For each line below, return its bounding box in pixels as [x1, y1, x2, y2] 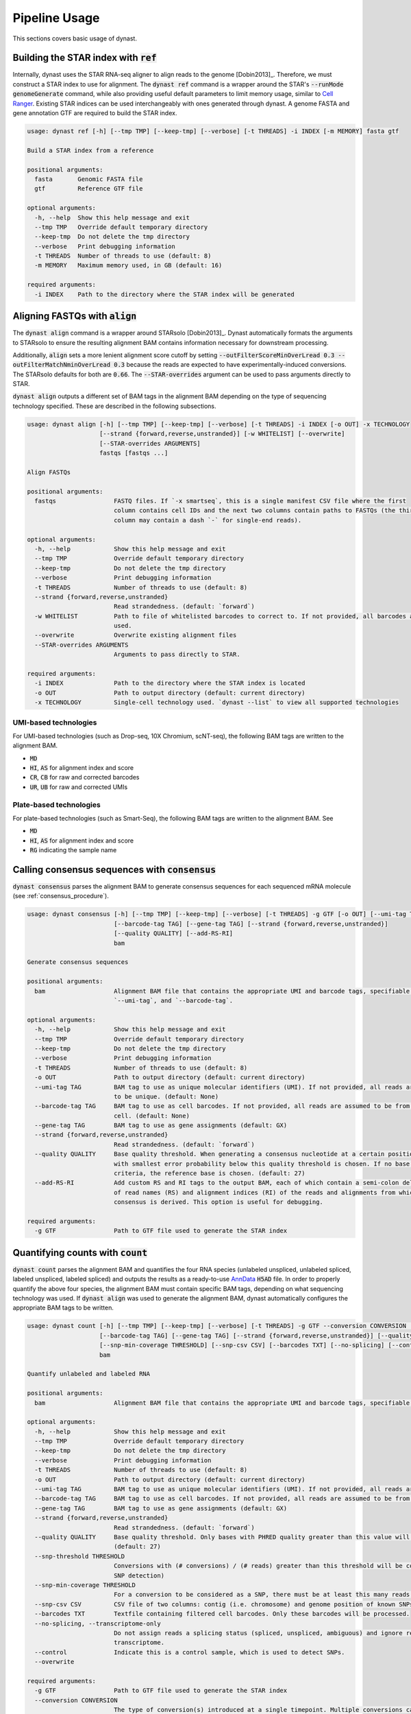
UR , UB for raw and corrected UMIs [29, 782, 128, 791]
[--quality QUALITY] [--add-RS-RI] [113, 930, 234, 937]
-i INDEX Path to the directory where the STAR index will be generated [34, 290, 295, 298]
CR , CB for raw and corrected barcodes [29, 773, 140, 782]
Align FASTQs [27, 468, 71, 476]
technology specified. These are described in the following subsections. [12, 402, 216, 410]
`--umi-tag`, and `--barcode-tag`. [113, 996, 234, 1004]
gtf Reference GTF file [34, 185, 143, 193]
